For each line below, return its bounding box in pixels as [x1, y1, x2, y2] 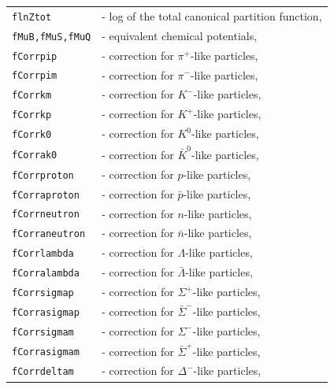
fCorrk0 [12, 129, 52, 141]
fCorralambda [12, 268, 80, 280]
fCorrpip [12, 50, 58, 62]
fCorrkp [12, 109, 52, 121]
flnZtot [12, 11, 52, 23]
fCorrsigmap [12, 287, 74, 299]
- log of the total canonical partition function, [102, 7, 322, 24]
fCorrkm [12, 90, 52, 102]
